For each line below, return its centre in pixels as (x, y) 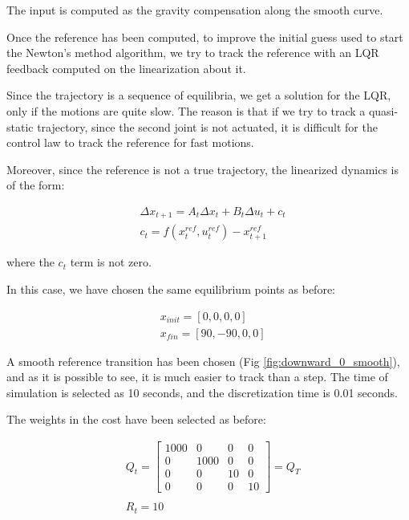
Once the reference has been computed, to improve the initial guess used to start (205, 37)
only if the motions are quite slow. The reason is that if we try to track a (186, 110)
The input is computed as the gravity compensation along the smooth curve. (195, 10)
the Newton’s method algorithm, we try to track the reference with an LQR (193, 53)
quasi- (383, 110)
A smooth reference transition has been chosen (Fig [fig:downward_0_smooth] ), (203, 361)
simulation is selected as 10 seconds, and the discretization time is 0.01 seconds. (202, 392)
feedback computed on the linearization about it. (126, 68)
